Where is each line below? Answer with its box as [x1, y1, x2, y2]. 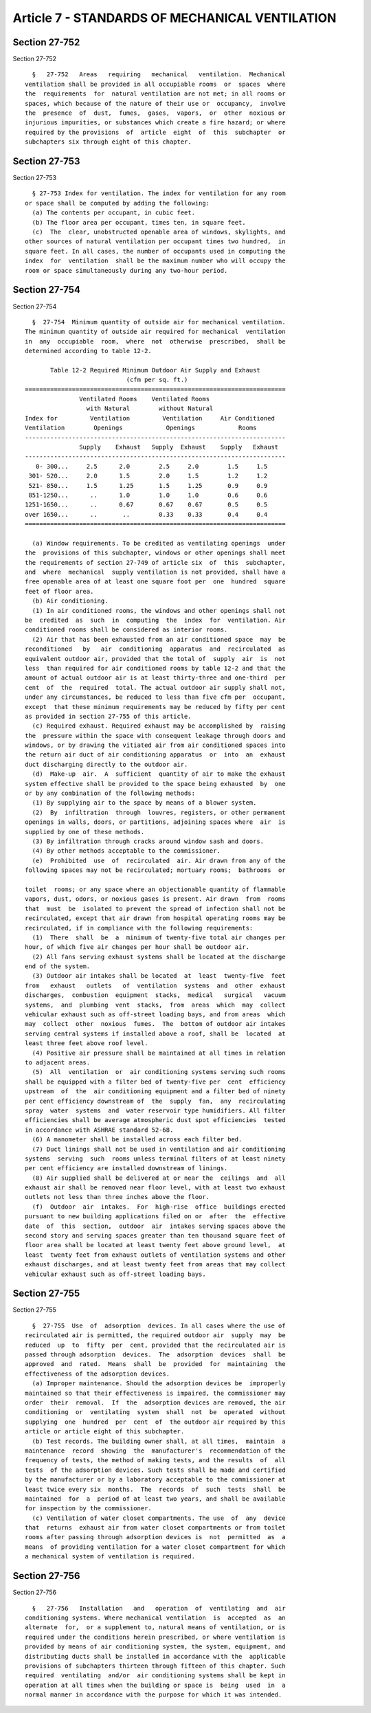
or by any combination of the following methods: [25, 790, 196, 797]
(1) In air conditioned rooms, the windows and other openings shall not [32, 607, 286, 614]
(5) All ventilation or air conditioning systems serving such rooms [32, 1068, 286, 1076]
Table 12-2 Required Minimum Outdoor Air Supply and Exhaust [50, 366, 260, 374]
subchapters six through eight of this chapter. [25, 138, 192, 146]
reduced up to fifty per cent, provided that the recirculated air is [25, 1341, 286, 1349]
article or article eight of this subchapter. [25, 1428, 185, 1435]
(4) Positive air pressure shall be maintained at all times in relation [32, 1049, 286, 1057]
